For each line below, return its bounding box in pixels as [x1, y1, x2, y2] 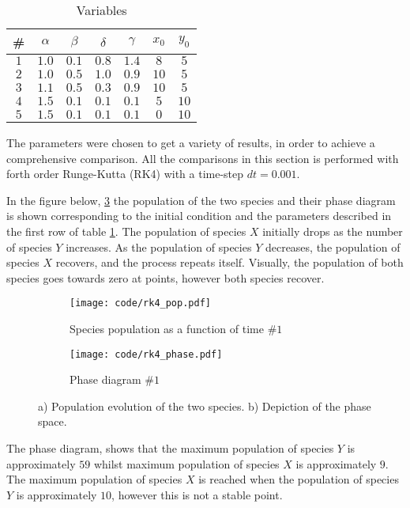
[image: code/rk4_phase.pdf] [70, 348, 223, 360]
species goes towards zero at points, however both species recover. [6, 269, 325, 286]
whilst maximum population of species [93, 455, 280, 472]
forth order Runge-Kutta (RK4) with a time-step [6, 165, 244, 182]
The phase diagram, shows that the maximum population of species [6, 440, 334, 457]
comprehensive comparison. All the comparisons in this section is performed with [6, 150, 399, 166]
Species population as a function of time [70, 320, 264, 336]
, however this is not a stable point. [111, 486, 283, 502]
